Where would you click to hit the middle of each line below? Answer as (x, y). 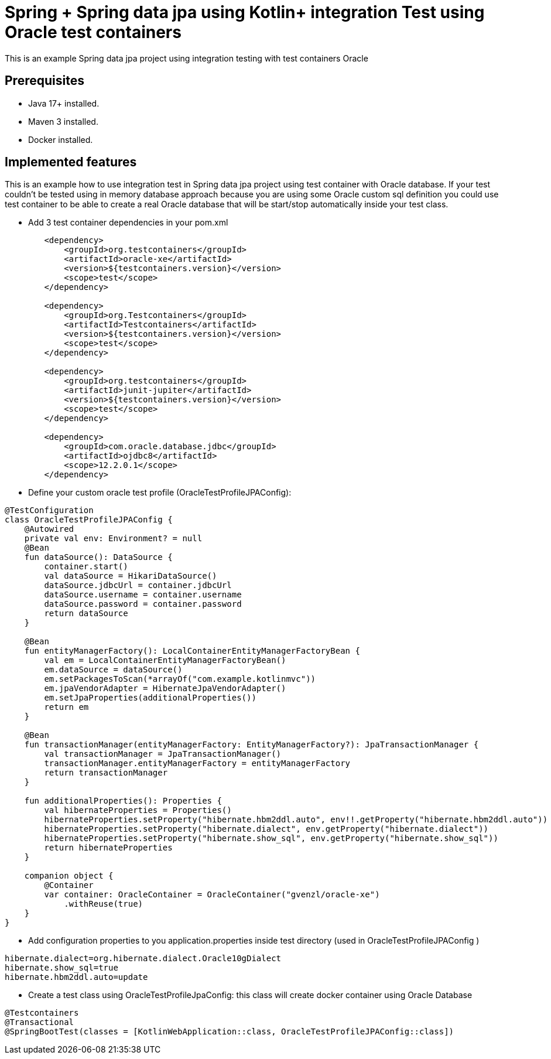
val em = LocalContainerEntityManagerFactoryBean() (165, 660)
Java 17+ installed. (64, 103)
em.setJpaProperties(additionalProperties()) (150, 698)
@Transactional (40, 1022)
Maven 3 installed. (63, 121)
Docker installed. (61, 139)
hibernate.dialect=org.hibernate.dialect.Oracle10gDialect (143, 959)
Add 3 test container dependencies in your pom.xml (128, 223)
